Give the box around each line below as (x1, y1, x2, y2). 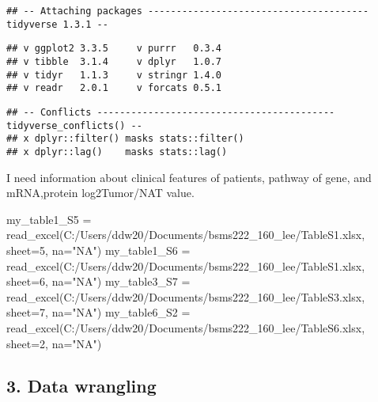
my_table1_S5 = (6, 210, 92, 227)
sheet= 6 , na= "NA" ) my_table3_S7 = (6, 273, 191, 290)
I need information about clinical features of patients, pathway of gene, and (6, 169, 372, 185)
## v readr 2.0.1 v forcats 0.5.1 (6, 82, 222, 94)
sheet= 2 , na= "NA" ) (6, 335, 102, 351)
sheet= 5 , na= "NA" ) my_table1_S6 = (6, 241, 191, 258)
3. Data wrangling (6, 374, 157, 398)
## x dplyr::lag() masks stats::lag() (6, 146, 228, 157)
